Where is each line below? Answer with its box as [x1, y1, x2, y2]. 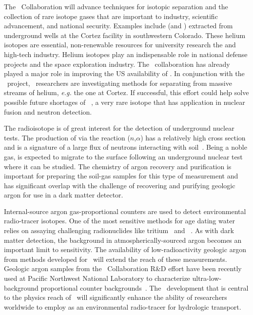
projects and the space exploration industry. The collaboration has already [4, 59, 230, 69]
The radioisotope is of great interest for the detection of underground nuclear [4, 123, 234, 133]
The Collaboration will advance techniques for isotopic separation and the [4, 1, 228, 11]
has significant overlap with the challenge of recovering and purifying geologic [4, 180, 235, 190]
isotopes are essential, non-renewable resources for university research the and [4, 39, 236, 50]
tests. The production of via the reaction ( [4, 132, 130, 142]
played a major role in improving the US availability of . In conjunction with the [4, 68, 245, 79]
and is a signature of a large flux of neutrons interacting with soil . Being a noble [4, 142, 247, 152]
